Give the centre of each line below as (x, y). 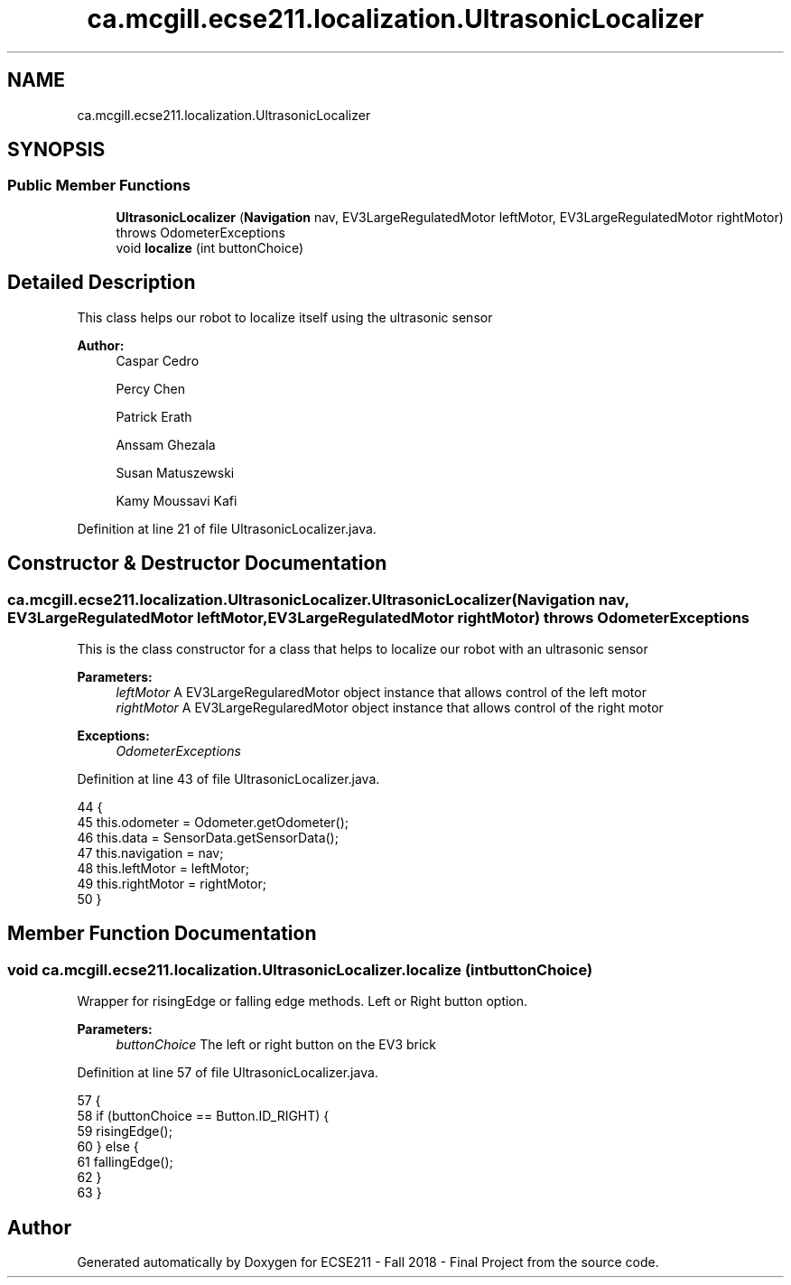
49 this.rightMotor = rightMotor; (172, 883)
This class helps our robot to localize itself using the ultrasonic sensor (285, 317)
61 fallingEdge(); (125, 1162)
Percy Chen (150, 388)
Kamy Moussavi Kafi (177, 500)
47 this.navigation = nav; (150, 852)
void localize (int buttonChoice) (210, 247)
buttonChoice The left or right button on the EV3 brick (276, 1045)
